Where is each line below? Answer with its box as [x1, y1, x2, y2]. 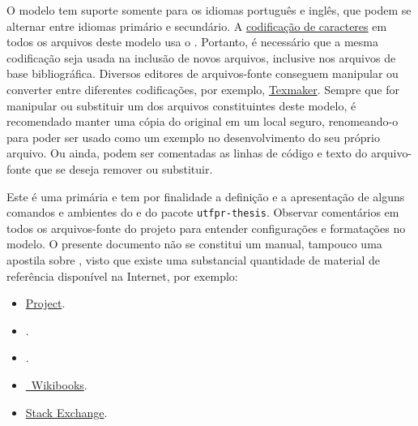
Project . [25, 295, 66, 312]
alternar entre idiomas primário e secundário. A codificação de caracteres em [6, 17, 387, 34]
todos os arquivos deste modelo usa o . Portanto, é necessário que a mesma [6, 33, 378, 50]
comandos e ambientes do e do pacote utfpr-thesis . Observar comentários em [6, 204, 399, 221]
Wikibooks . [31, 376, 87, 393]
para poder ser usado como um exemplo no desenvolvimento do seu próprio [6, 128, 380, 145]
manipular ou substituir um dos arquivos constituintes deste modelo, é [6, 97, 356, 114]
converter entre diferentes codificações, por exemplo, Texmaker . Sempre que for [6, 80, 399, 97]
